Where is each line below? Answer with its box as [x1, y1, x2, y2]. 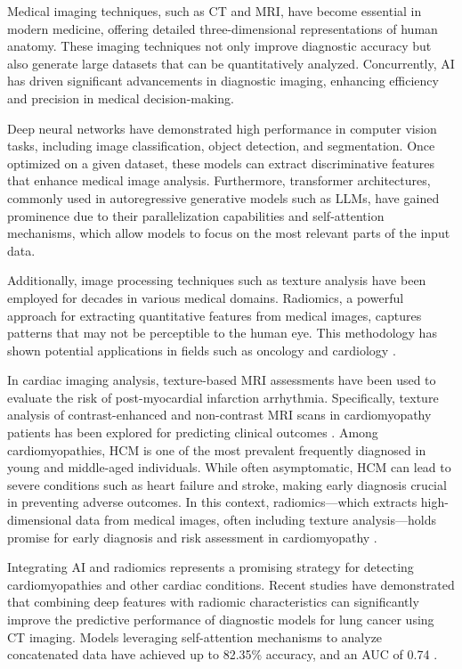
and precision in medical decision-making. [7, 88, 234, 107]
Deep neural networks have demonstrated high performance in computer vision [7, 118, 437, 137]
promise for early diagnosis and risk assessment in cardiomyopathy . [7, 527, 377, 546]
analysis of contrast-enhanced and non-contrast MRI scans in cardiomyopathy [7, 405, 432, 424]
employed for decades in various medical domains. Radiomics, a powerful [7, 288, 404, 306]
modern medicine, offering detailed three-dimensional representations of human [7, 19, 438, 37]
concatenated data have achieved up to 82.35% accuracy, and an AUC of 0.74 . [7, 645, 438, 664]
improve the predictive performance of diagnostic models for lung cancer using [7, 610, 434, 628]
